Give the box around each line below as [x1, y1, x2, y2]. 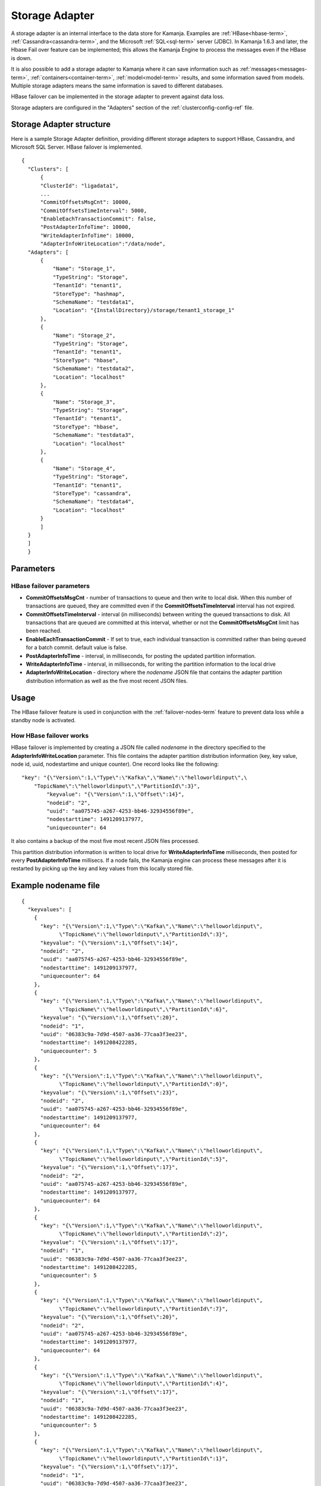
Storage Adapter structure [11, 119, 111, 130]
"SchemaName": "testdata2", [52, 366, 135, 372]
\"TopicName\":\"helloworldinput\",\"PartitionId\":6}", [59, 1006, 229, 1013]
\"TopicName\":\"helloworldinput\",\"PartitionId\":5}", [59, 1156, 229, 1162]
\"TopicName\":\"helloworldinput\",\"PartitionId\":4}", [59, 1380, 229, 1387]
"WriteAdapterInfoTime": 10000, [40, 232, 135, 239]
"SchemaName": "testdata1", [52, 299, 135, 306]
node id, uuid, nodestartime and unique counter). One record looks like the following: [11, 761, 219, 767]
